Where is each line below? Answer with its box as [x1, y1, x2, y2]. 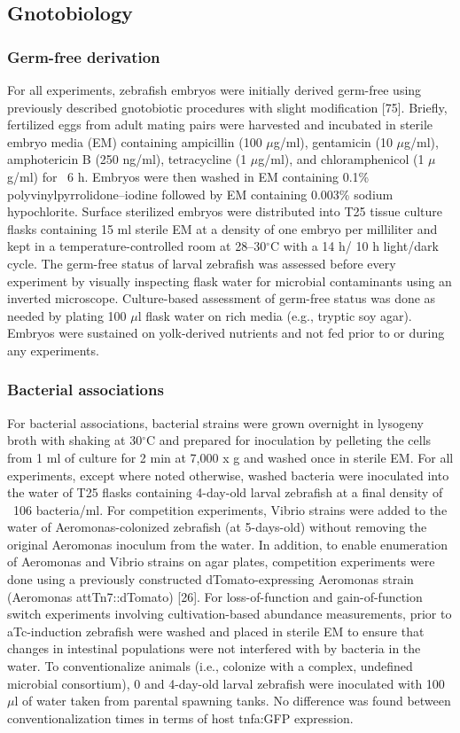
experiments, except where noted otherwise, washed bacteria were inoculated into [7, 465, 449, 484]
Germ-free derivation [7, 45, 160, 67]
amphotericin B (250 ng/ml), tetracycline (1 [7, 150, 247, 168]
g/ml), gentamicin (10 [273, 132, 393, 151]
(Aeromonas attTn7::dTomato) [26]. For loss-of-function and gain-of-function [7, 587, 423, 605]
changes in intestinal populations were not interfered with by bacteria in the [7, 639, 421, 658]
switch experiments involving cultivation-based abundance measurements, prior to [7, 604, 452, 623]
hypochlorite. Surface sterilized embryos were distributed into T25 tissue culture [7, 202, 443, 221]
